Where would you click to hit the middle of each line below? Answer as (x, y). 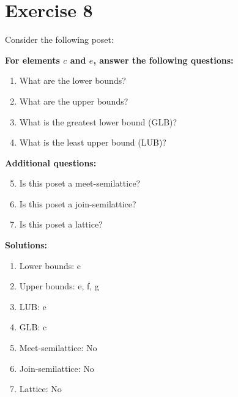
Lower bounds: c (50, 265)
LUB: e (33, 306)
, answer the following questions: (163, 60)
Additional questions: (51, 162)
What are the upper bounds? (74, 101)
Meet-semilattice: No (58, 348)
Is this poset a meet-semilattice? (80, 183)
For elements (32, 60)
